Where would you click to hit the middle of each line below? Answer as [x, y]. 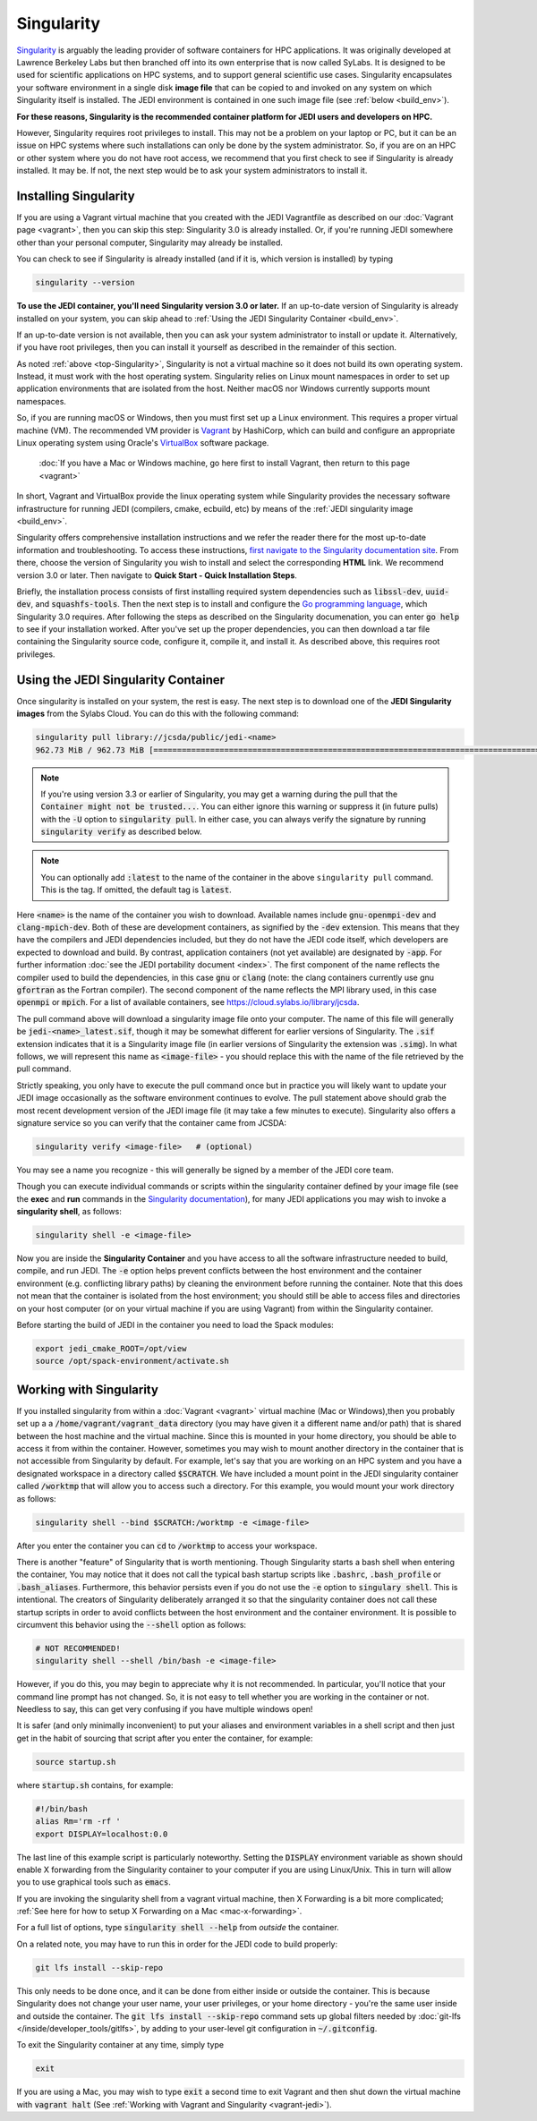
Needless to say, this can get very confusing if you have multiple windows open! [165, 1709]
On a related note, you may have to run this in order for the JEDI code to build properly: [177, 1944]
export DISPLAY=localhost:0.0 [102, 1834]
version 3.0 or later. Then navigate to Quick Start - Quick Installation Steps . [157, 575]
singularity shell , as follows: [69, 1212]
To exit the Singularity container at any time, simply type [120, 2045]
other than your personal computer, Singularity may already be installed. [150, 243]
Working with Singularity [87, 1389]
